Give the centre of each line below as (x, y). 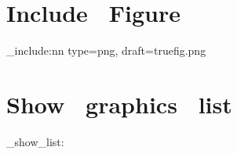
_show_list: (35, 141)
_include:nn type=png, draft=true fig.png (106, 50)
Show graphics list (119, 104)
